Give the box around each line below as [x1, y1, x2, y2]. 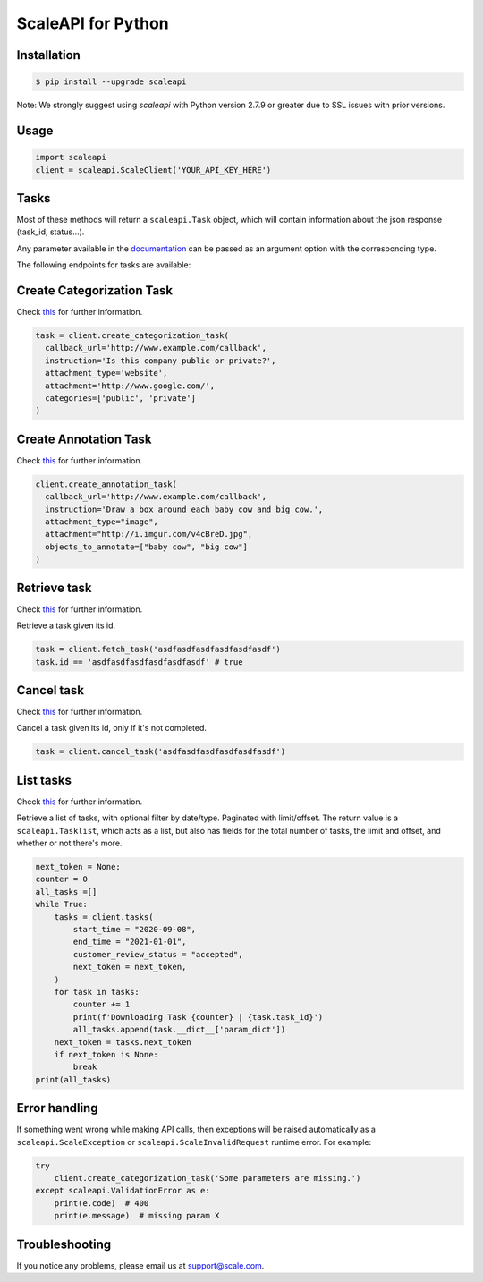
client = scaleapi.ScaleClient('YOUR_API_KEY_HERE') [35, 165, 272, 174]
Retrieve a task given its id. [16, 620, 116, 631]
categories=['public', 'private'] [45, 394, 197, 403]
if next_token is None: [54, 1049, 158, 1059]
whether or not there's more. [16, 837, 123, 849]
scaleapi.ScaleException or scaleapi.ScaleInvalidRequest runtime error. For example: [16, 1136, 372, 1147]
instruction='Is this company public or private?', [45, 355, 276, 366]
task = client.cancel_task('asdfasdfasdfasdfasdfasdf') [35, 747, 286, 757]
